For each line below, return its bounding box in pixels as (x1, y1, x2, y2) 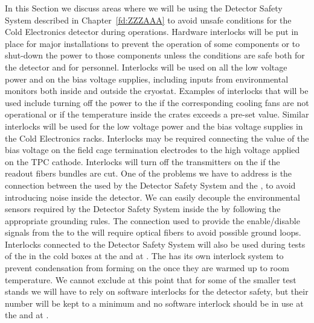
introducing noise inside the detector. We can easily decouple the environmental (5, 190, 300, 203)
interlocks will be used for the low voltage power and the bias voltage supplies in (5, 119, 303, 132)
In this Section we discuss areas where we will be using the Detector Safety (5, 2, 283, 14)
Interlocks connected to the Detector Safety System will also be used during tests (5, 237, 306, 250)
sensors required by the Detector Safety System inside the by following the (5, 202, 281, 215)
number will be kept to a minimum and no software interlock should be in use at (5, 296, 304, 309)
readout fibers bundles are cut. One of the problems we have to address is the (5, 167, 292, 180)
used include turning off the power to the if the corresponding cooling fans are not (5, 96, 309, 108)
